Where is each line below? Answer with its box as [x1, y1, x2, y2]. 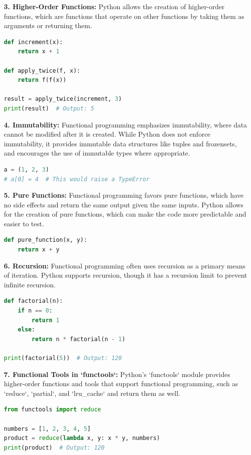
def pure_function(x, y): [4, 236, 87, 244]
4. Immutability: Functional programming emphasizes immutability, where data [4, 119, 247, 129]
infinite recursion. [4, 279, 56, 289]
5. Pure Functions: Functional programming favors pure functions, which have [4, 190, 244, 200]
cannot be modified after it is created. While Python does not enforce [4, 129, 211, 139]
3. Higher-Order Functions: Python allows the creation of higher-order [4, 1, 225, 11]
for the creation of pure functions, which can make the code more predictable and [4, 209, 246, 219]
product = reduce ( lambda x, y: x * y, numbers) [4, 435, 160, 442]
